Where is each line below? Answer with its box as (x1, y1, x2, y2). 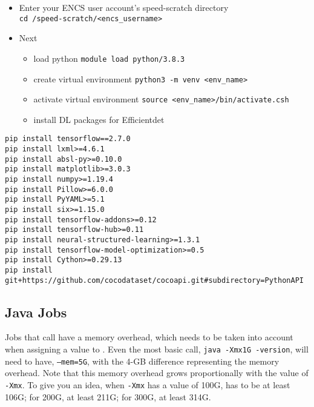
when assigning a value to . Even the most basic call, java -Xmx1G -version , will (5, 343, 309, 356)
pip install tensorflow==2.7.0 (5, 134, 131, 144)
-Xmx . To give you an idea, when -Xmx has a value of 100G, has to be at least (5, 378, 290, 391)
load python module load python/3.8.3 (33, 51, 185, 64)
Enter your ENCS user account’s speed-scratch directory (19, 1, 229, 13)
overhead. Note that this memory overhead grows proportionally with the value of (5, 366, 309, 379)
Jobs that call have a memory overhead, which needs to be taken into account (5, 331, 293, 343)
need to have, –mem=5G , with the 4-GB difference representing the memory (5, 354, 280, 367)
